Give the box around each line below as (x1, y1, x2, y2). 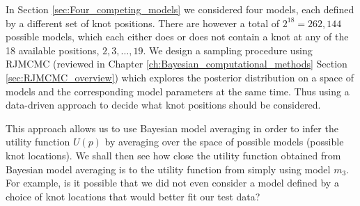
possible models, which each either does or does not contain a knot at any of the (6, 29, 349, 44)
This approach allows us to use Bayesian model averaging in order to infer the (6, 120, 338, 135)
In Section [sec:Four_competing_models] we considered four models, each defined (6, 2, 354, 16)
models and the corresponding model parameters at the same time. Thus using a (6, 84, 350, 98)
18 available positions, (6, 42, 100, 57)
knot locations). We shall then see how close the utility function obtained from (6, 148, 341, 162)
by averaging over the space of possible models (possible (104, 134, 344, 149)
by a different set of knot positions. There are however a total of (6, 15, 280, 30)
